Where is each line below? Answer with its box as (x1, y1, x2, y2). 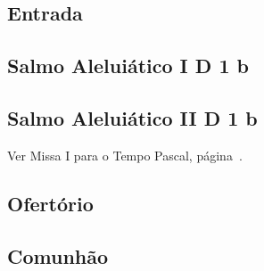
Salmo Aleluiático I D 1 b (7, 52, 249, 79)
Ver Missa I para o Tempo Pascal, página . (7, 145, 243, 164)
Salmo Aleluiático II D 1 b (7, 103, 258, 131)
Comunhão (7, 242, 109, 269)
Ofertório (7, 189, 94, 217)
